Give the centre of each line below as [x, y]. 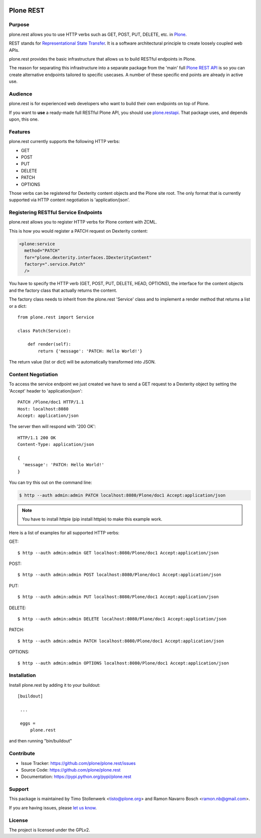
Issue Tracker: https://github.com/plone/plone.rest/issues [78, 763]
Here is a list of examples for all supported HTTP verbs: [64, 533]
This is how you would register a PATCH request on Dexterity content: [79, 231]
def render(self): [49, 344]
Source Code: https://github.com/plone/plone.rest [71, 770]
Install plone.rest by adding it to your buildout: [55, 685]
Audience [21, 94]
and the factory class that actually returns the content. [63, 290]
